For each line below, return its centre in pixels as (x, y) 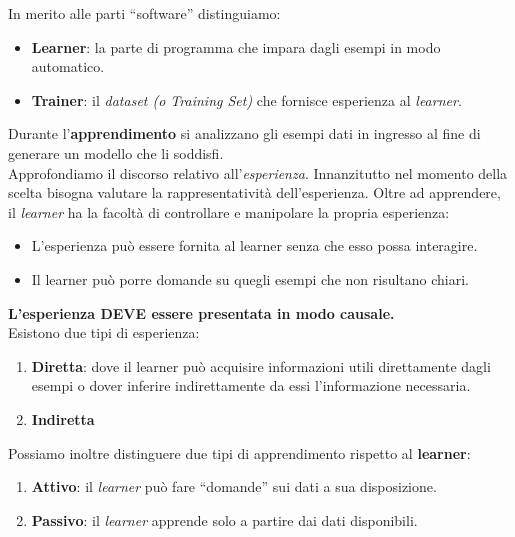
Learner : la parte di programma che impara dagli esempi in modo (236, 46)
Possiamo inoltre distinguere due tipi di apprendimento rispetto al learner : (239, 452)
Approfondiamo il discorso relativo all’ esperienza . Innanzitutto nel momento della (258, 172)
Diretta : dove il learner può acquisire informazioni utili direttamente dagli (261, 365)
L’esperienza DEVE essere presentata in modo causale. (201, 312)
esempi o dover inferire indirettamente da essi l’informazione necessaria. (251, 385)
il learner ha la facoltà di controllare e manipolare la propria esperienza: (229, 211)
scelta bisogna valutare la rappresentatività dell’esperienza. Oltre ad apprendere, (254, 192)
